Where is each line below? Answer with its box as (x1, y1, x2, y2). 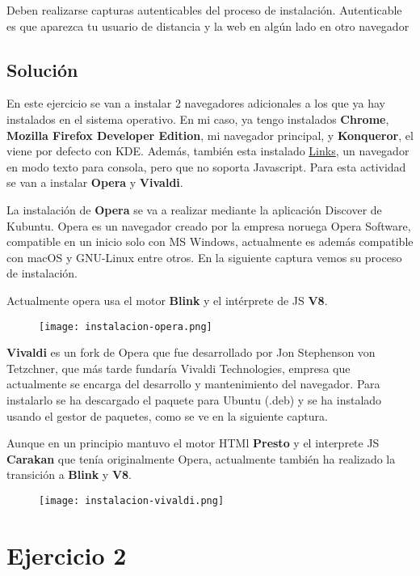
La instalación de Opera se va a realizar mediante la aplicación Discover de (6, 201, 382, 218)
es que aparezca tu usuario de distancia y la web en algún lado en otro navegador (6, 17, 409, 34)
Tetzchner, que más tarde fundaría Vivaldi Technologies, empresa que (6, 359, 351, 376)
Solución (6, 57, 78, 82)
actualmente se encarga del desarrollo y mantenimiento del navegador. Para (6, 375, 380, 392)
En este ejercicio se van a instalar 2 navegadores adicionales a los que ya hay (6, 95, 385, 112)
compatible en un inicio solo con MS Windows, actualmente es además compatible (6, 233, 414, 250)
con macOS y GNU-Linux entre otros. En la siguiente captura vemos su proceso (6, 248, 402, 265)
